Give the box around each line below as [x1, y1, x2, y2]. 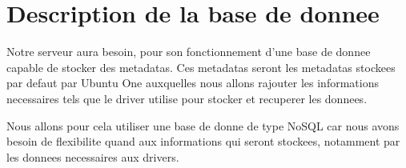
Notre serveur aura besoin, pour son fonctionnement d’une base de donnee [6, 43, 371, 60]
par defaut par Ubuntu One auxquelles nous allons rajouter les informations [6, 74, 379, 91]
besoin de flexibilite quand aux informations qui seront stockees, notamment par [6, 133, 400, 150]
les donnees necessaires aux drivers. [6, 148, 179, 165]
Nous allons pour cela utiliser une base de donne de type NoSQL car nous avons [6, 117, 400, 134]
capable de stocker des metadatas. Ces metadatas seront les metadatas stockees [6, 58, 396, 75]
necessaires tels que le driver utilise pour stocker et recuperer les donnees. [6, 90, 368, 106]
